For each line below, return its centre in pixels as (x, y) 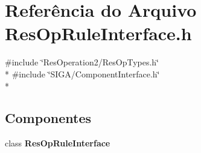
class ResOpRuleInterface (58, 143)
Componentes (48, 118)
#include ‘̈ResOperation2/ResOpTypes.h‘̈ (82, 62)
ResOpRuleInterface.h (98, 33)
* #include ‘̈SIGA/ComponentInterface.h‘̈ (82, 73)
